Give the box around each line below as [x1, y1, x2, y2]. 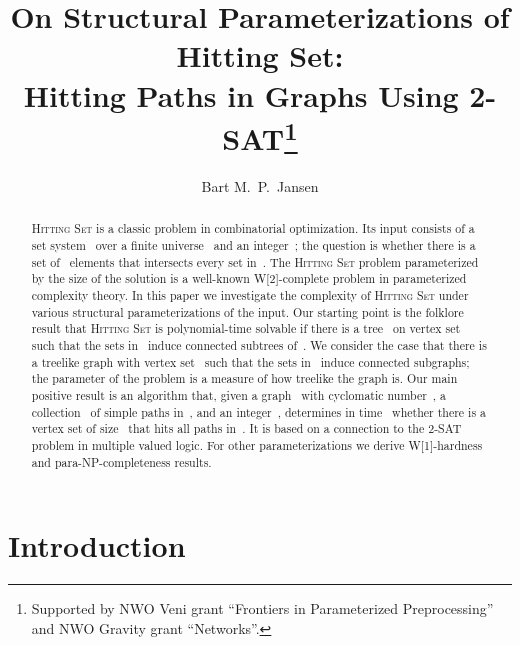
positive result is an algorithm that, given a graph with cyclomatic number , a [31, 386, 446, 403]
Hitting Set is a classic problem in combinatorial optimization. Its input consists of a [31, 220, 475, 237]
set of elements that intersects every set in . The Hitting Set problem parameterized [31, 253, 479, 270]
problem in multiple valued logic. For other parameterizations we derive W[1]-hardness [31, 436, 483, 453]
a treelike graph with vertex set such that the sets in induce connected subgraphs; [31, 353, 470, 370]
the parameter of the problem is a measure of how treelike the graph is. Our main [31, 370, 458, 387]
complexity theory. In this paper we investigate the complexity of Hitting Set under [31, 287, 469, 304]
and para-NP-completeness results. [31, 453, 212, 470]
